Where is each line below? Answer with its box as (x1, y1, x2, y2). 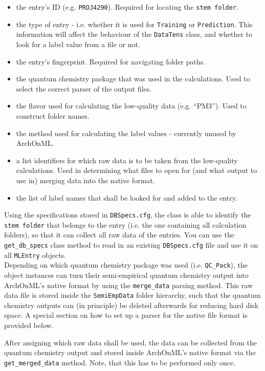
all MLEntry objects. (4, 249, 66, 260)
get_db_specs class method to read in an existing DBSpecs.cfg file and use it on (4, 239, 258, 250)
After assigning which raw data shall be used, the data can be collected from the (4, 337, 257, 347)
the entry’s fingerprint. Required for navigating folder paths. (16, 56, 206, 67)
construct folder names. (16, 110, 90, 121)
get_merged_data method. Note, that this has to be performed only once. (4, 357, 236, 367)
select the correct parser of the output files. (16, 83, 152, 94)
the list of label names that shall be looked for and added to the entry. (16, 192, 237, 203)
